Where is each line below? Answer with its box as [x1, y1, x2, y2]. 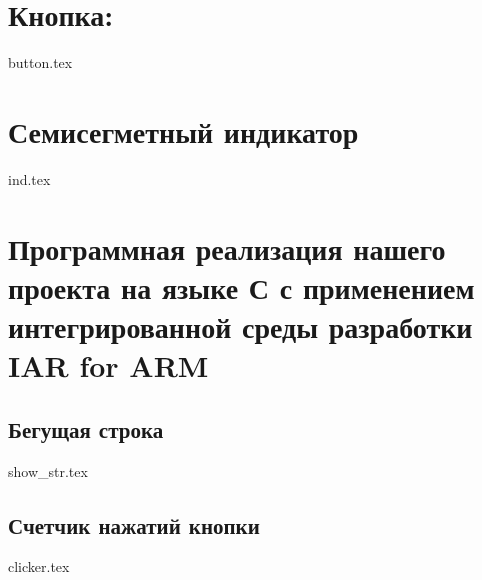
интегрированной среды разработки [8, 306, 473, 346]
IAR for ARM [8, 345, 209, 386]
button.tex [8, 52, 73, 73]
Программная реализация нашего [8, 227, 446, 268]
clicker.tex [8, 556, 70, 577]
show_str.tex [8, 460, 88, 481]
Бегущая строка [8, 413, 164, 444]
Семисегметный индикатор [8, 110, 359, 151]
